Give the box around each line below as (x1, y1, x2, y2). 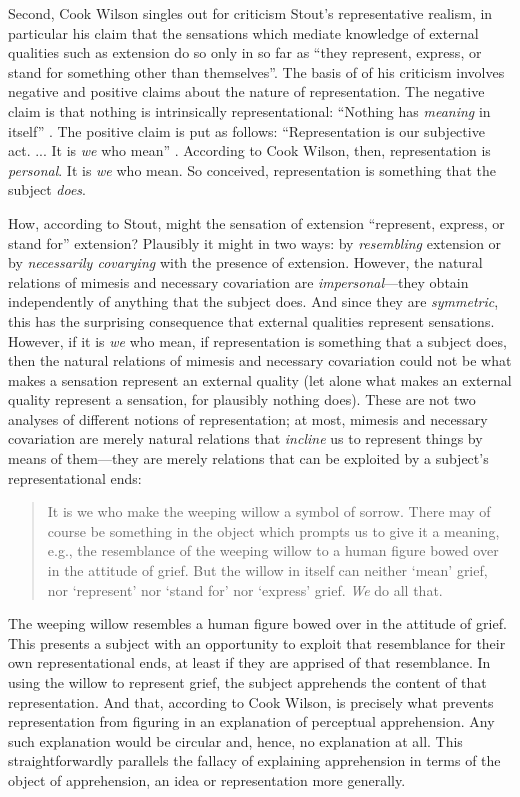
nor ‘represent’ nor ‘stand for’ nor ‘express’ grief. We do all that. (47, 579, 443, 600)
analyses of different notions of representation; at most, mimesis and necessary (8, 408, 488, 429)
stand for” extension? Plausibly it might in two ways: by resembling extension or (8, 232, 502, 253)
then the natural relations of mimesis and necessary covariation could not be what (8, 350, 512, 371)
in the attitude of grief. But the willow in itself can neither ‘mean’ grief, (47, 560, 488, 581)
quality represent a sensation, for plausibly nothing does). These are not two (8, 389, 476, 410)
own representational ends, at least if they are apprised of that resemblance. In (8, 652, 491, 673)
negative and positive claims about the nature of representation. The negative (8, 81, 485, 102)
